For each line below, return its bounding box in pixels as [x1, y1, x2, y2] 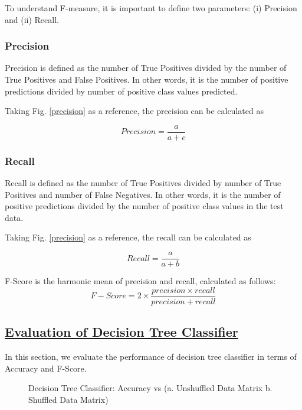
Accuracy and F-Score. [5, 362, 87, 374]
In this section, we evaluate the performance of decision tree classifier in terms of [5, 350, 297, 362]
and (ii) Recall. [5, 13, 59, 25]
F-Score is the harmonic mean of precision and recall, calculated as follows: [5, 275, 276, 287]
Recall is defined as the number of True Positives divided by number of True [5, 177, 281, 189]
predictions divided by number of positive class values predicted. [5, 84, 238, 97]
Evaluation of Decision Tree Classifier [5, 323, 238, 341]
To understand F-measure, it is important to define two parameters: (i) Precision [5, 2, 297, 14]
